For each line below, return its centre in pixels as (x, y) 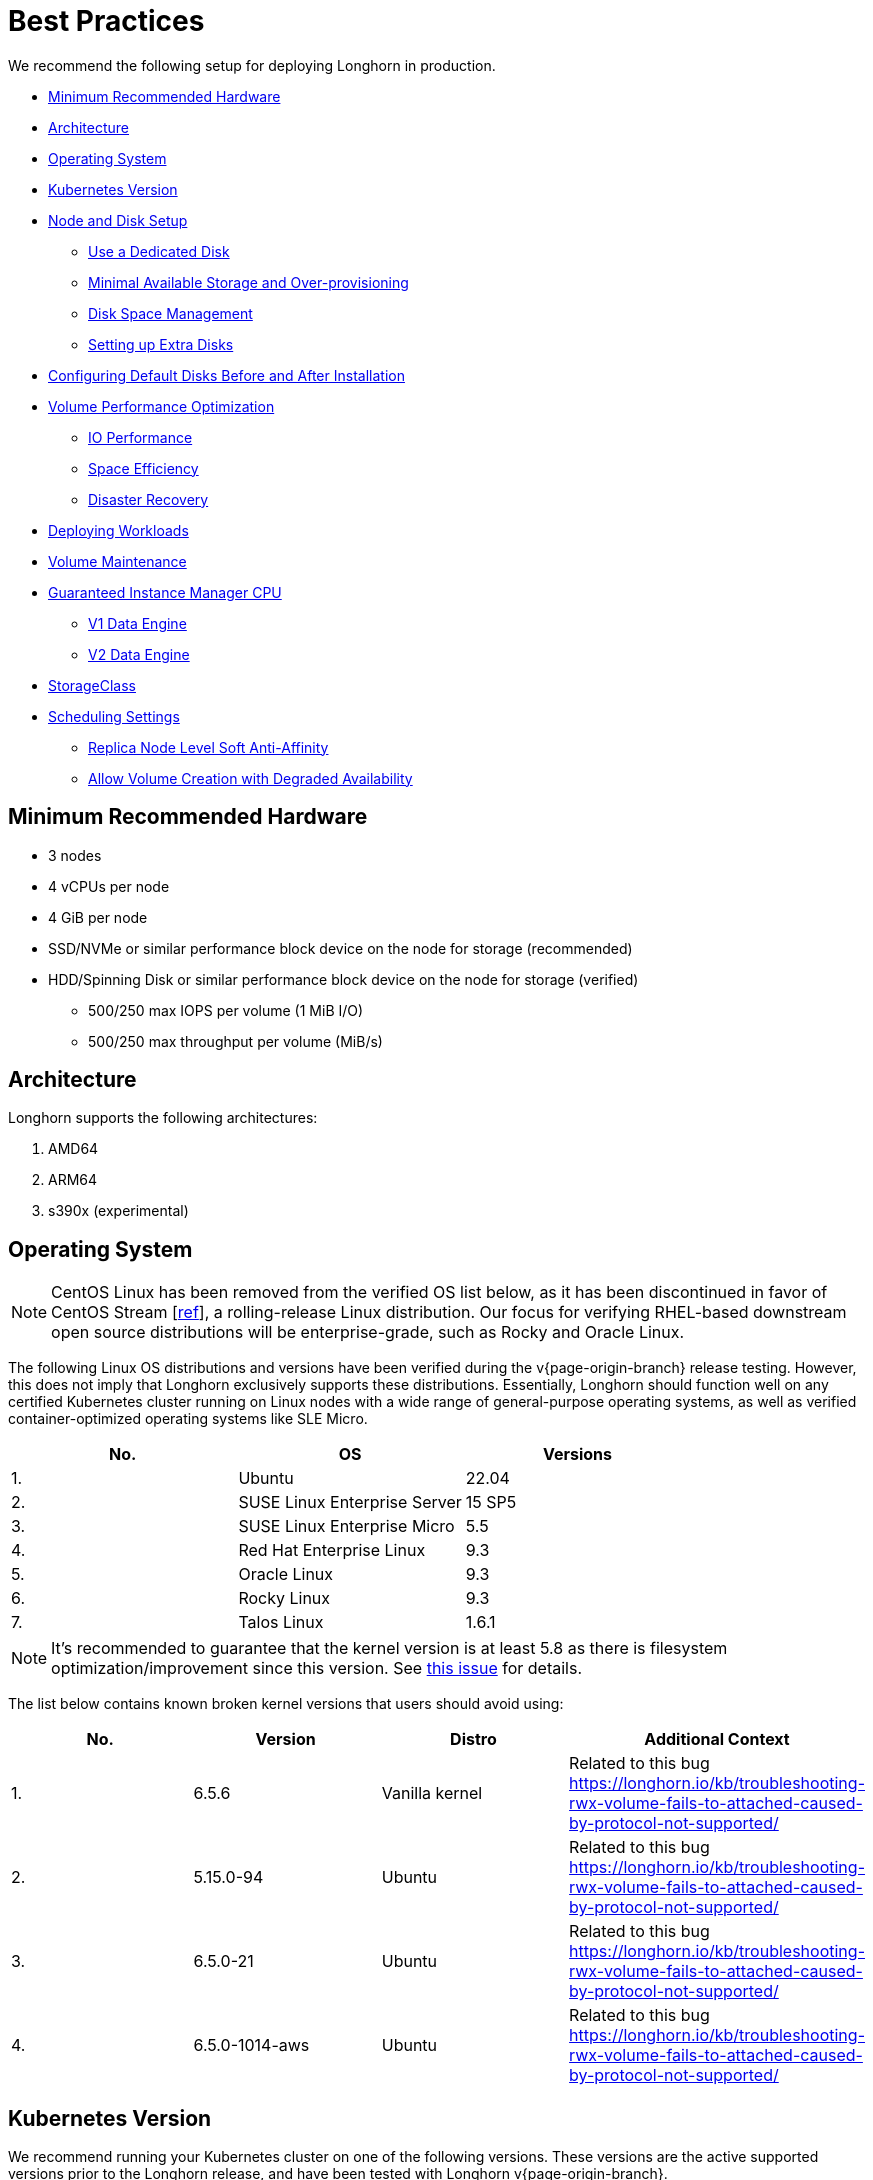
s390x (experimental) (118, 1211)
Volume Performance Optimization (161, 406)
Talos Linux (281, 1622)
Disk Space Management (170, 313)
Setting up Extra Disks (161, 344)
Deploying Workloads (118, 530)
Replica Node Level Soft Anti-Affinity (208, 747)
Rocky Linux (284, 1598)
